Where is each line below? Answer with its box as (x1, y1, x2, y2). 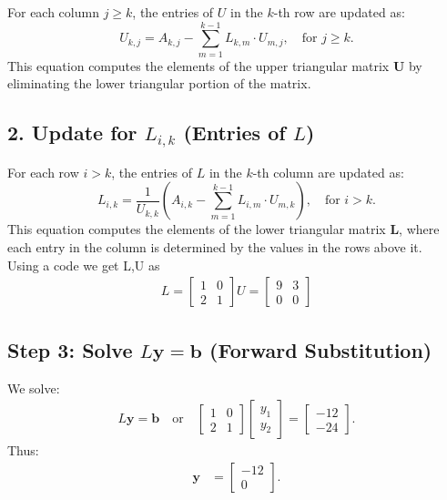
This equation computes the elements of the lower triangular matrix (7, 219, 386, 239)
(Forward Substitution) (209, 335, 432, 363)
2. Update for (7, 118, 137, 147)
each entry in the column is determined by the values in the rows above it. (7, 238, 422, 257)
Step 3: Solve (7, 335, 133, 363)
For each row (7, 162, 79, 181)
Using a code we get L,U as (7, 255, 160, 274)
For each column (7, 3, 99, 21)
